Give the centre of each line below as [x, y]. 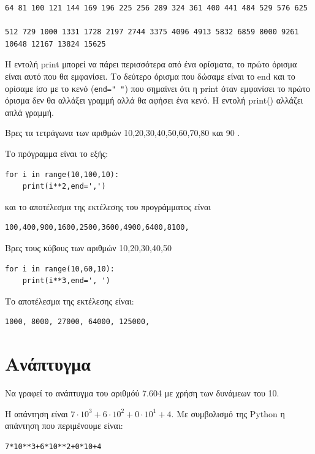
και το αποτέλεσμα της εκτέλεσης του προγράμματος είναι [108, 206]
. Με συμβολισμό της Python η [228, 413]
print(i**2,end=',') [64, 187]
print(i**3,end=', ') [66, 281]
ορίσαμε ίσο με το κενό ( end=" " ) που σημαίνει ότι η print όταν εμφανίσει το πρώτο [157, 88]
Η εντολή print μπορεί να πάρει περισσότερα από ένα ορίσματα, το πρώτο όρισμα [151, 64]
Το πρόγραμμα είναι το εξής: [57, 153]
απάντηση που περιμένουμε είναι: [64, 426]
